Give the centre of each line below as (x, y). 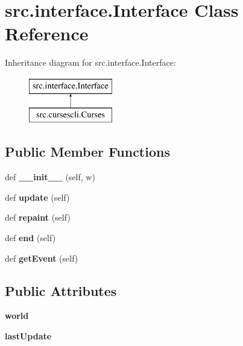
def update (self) (37, 197)
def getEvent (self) (42, 258)
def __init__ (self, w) (50, 177)
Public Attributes (61, 290)
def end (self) (30, 238)
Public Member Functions (87, 152)
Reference (47, 33)
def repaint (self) (38, 217)
